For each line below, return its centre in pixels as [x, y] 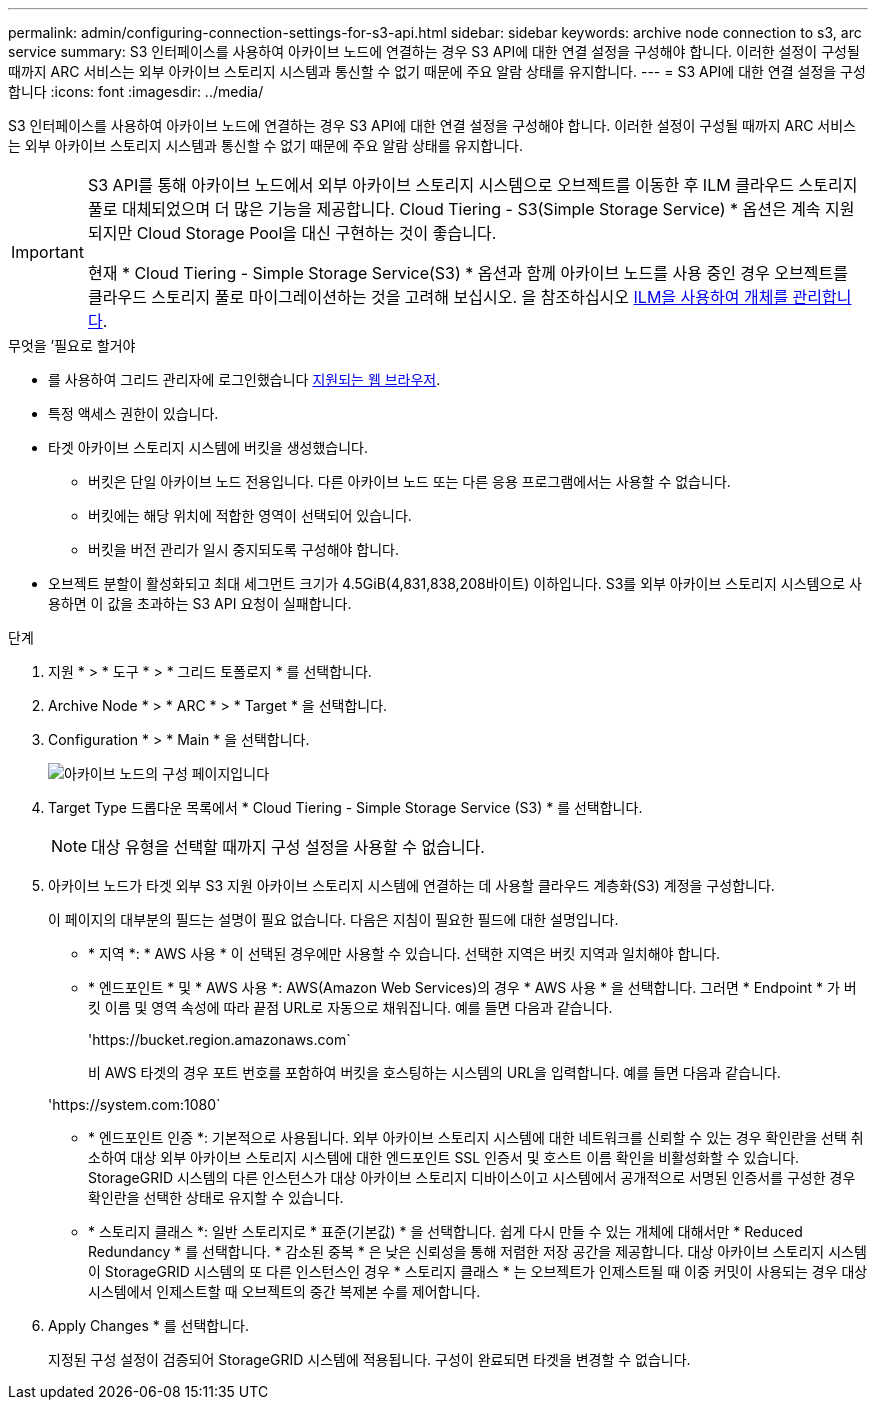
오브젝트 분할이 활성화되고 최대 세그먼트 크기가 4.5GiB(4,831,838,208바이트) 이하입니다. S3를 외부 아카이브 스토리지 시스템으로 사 [455, 583]
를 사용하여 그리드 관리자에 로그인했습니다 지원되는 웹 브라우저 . [244, 379]
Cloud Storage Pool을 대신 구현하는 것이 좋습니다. [316, 233]
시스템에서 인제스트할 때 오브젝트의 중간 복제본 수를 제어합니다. [284, 1291]
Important [47, 252]
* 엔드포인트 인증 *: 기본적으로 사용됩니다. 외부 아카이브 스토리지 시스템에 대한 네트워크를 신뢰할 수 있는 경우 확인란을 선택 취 [476, 1137]
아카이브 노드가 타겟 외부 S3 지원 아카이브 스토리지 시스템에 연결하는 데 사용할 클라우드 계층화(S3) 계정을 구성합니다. [411, 885]
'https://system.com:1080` [134, 1104]
